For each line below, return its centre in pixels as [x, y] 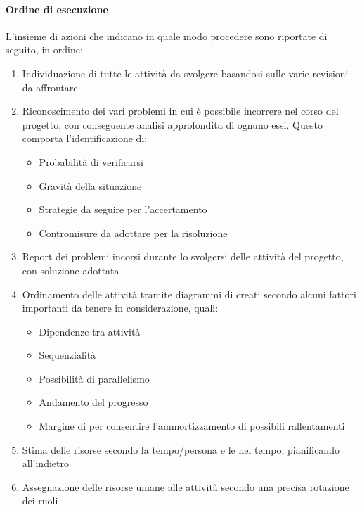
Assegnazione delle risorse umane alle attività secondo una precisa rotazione [186, 486]
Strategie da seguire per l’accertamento [123, 209]
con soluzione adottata [71, 270]
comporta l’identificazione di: [85, 138]
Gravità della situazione [90, 185]
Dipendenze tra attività [90, 331]
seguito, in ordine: [44, 50]
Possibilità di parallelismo [94, 378]
